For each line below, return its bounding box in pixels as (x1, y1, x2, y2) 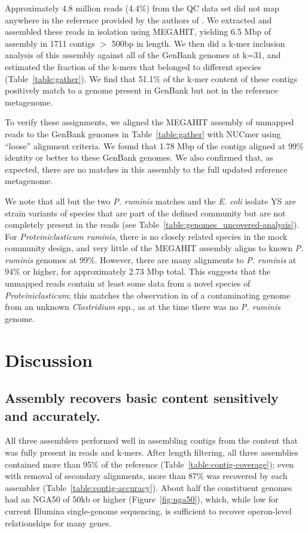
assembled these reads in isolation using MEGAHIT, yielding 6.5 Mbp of (5, 25, 271, 38)
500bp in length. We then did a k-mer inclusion (111, 37, 285, 49)
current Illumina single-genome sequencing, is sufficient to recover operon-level (5, 504, 292, 517)
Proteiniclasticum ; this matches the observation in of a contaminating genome (5, 288, 291, 301)
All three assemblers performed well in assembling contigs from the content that (5, 434, 298, 447)
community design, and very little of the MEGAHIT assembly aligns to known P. (5, 242, 304, 254)
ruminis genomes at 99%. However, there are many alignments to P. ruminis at (5, 253, 297, 266)
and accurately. (5, 406, 100, 424)
